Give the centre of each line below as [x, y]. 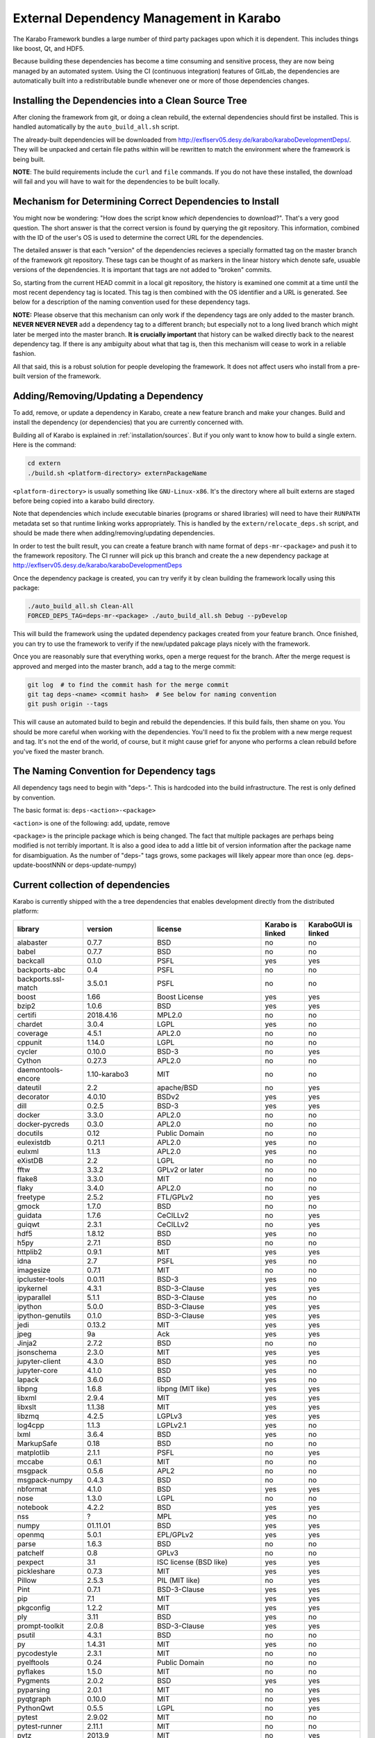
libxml [27, 1397]
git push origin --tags [68, 704]
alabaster [32, 942]
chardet [30, 1024]
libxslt [27, 1406]
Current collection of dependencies [91, 885]
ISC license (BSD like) [192, 1562]
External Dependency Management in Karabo [147, 18]
